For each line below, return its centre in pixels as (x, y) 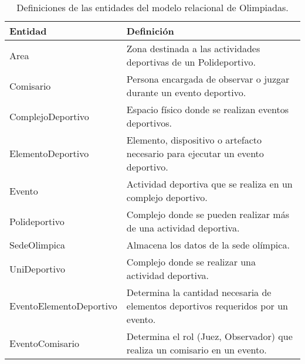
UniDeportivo (37, 268)
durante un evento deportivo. (186, 92)
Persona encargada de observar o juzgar (208, 79)
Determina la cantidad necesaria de (199, 292)
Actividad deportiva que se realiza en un (209, 184)
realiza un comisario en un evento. (196, 350)
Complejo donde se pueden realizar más (208, 214)
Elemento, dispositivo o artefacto (194, 140)
